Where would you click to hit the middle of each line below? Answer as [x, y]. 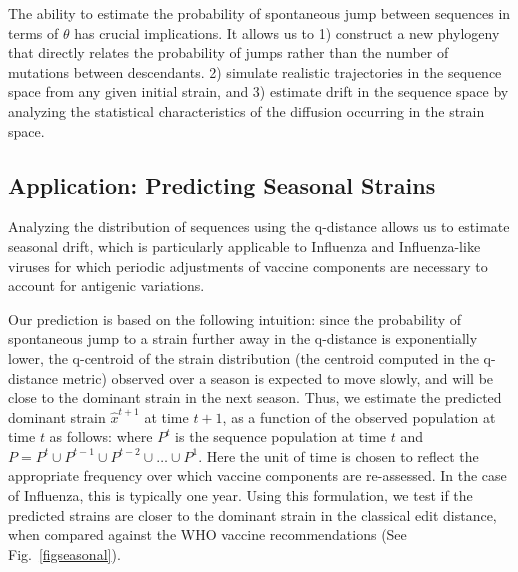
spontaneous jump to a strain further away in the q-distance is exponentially [243, 338]
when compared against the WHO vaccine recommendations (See [207, 534]
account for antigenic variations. [106, 285]
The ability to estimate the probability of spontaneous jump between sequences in [259, 13]
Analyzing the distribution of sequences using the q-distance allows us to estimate [259, 226]
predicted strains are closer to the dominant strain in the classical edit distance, [252, 514]
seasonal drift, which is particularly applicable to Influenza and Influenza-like [244, 245]
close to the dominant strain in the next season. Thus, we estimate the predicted [255, 397]
